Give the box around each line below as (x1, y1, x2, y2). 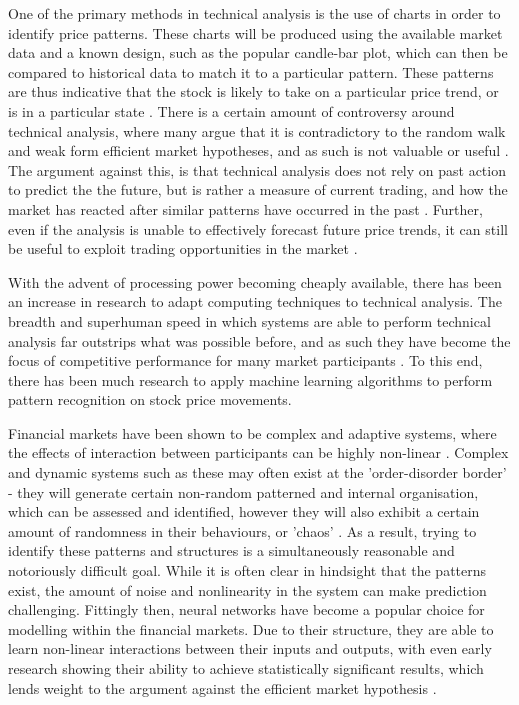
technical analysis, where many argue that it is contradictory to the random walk (8, 120, 506, 141)
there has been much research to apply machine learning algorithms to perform (8, 369, 493, 390)
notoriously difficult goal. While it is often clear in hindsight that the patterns (8, 560, 487, 581)
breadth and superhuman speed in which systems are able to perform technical (8, 310, 491, 331)
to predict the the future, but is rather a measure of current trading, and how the (8, 179, 508, 200)
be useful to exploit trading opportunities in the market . (8, 238, 358, 259)
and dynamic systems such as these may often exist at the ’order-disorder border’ (8, 462, 507, 483)
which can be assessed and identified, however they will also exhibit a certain (8, 501, 480, 522)
